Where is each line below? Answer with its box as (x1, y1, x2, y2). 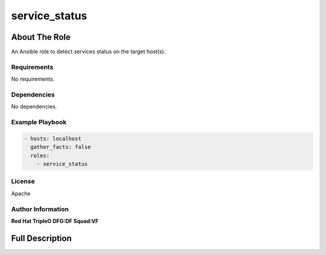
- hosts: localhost (24, 135, 81, 142)
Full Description (11, 233, 72, 244)
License (11, 177, 36, 186)
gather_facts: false (30, 143, 91, 151)
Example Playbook (11, 118, 67, 127)
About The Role (11, 32, 71, 42)
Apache (11, 190, 31, 197)
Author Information (11, 205, 69, 213)
